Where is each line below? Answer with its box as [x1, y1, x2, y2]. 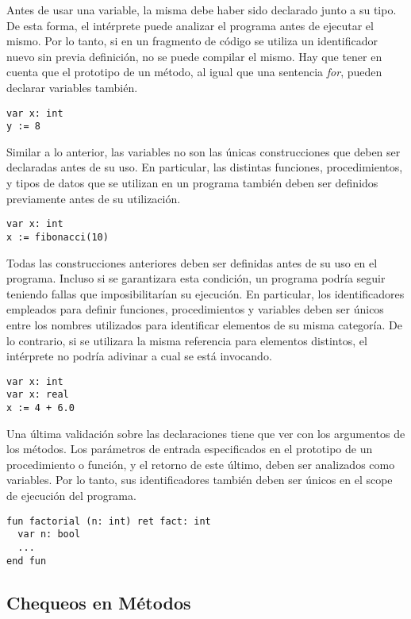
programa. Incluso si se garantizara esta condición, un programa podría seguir [6, 270, 386, 286]
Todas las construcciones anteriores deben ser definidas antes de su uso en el [6, 254, 378, 271]
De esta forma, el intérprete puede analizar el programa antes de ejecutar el [6, 17, 374, 33]
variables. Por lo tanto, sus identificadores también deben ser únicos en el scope [6, 471, 393, 488]
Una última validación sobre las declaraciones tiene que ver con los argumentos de [6, 425, 405, 441]
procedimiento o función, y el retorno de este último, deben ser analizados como [6, 456, 395, 472]
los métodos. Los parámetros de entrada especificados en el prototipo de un [6, 440, 373, 457]
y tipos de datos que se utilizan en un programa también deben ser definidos [6, 175, 378, 191]
